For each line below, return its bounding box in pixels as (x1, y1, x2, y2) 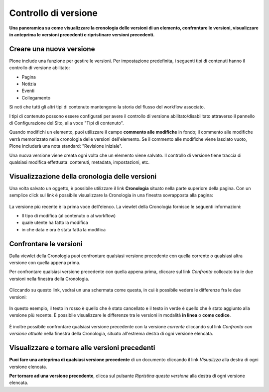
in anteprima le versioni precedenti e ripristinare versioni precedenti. (9, 31, 155, 37)
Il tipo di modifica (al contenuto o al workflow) (21, 213, 116, 218)
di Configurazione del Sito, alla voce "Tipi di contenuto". (9, 120, 124, 126)
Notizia (21, 81, 36, 87)
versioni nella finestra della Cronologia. (9, 276, 90, 282)
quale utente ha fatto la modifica (21, 219, 88, 226)
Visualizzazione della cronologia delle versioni (9, 172, 157, 181)
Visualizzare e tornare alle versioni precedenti (9, 344, 155, 352)
